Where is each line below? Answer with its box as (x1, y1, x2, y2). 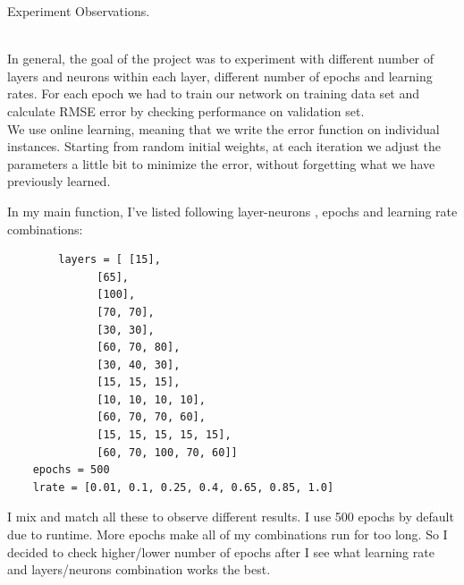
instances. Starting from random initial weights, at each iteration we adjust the (7, 137, 442, 156)
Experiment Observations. (7, 2, 150, 20)
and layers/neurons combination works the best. (7, 560, 271, 579)
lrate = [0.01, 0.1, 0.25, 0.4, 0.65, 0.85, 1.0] (32, 480, 334, 494)
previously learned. (7, 172, 111, 191)
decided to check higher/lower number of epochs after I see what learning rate (7, 542, 434, 561)
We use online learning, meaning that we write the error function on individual (7, 119, 440, 138)
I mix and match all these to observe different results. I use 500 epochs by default (7, 507, 454, 526)
